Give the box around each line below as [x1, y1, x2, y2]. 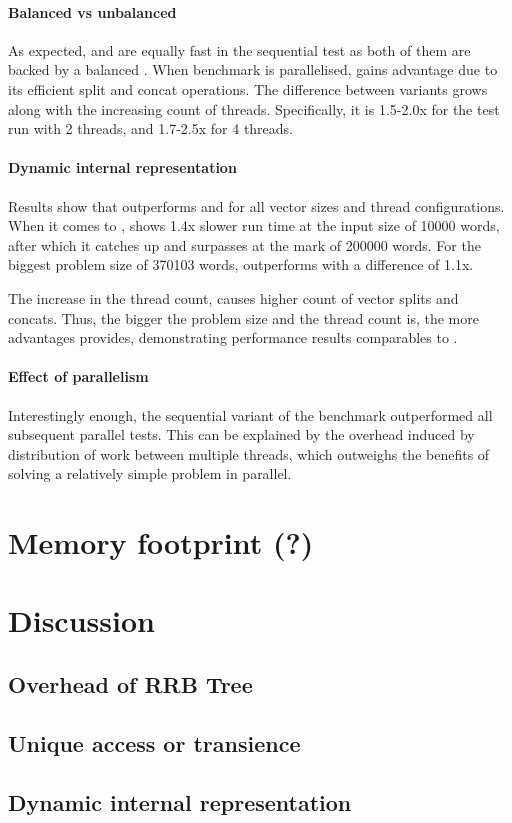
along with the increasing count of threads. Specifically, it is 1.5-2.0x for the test [8, 98, 500, 119]
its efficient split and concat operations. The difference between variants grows [8, 78, 488, 99]
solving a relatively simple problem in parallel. [8, 463, 292, 484]
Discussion [8, 600, 155, 641]
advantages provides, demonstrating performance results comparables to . [8, 327, 458, 348]
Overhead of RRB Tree [8, 669, 253, 700]
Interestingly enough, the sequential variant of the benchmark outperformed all [8, 404, 493, 425]
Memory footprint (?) [8, 522, 314, 563]
